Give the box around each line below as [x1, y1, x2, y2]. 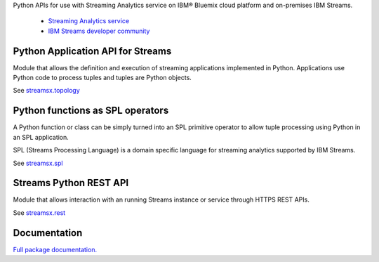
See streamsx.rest [13, 208, 66, 217]
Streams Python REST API [13, 177, 129, 189]
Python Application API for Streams [13, 45, 172, 57]
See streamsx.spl [13, 159, 63, 167]
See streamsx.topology [13, 86, 80, 95]
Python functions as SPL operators [13, 105, 169, 117]
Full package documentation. [13, 245, 98, 254]
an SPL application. [13, 133, 69, 141]
